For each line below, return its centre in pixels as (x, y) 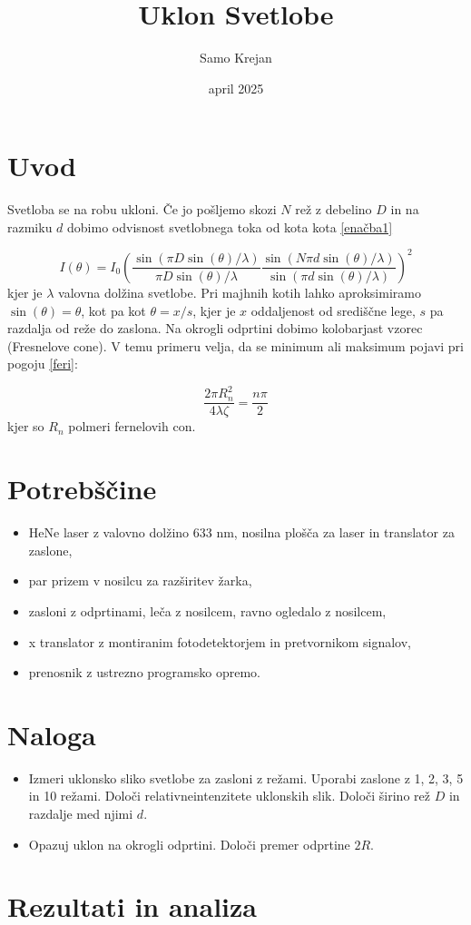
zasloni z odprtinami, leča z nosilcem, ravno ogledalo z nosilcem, (207, 610)
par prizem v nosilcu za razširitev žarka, (140, 581)
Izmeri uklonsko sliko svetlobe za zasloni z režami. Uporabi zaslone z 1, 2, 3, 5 (246, 777)
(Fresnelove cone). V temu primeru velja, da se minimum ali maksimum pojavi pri (236, 345)
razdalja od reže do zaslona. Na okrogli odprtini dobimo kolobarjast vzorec (215, 328)
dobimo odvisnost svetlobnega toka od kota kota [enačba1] (230, 226)
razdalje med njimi (81, 814)
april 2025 (236, 88)
